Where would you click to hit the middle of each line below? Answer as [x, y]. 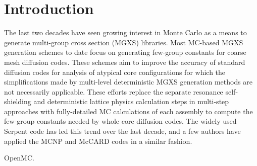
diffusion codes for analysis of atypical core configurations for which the [115, 72]
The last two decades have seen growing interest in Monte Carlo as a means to [125, 32]
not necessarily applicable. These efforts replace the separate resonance [114, 91]
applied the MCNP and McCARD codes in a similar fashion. [98, 141]
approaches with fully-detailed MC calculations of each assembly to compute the [128, 111]
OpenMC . [19, 158]
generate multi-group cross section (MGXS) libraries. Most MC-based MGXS [124, 42]
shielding [18, 101]
